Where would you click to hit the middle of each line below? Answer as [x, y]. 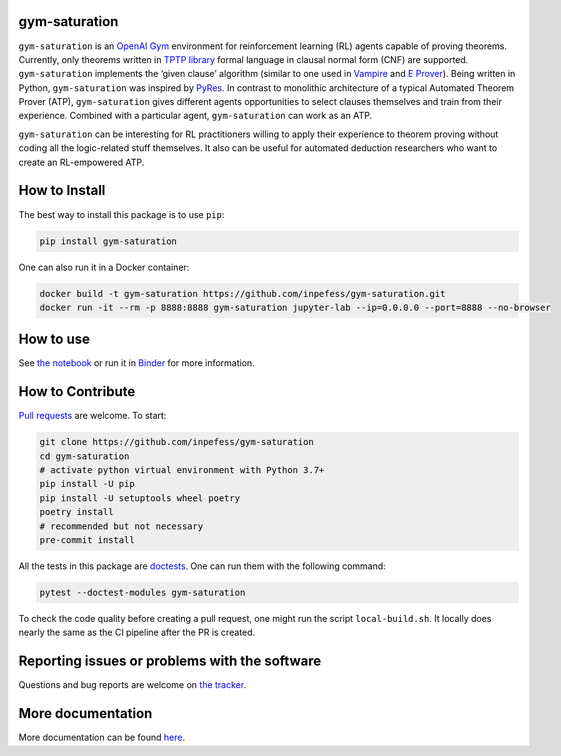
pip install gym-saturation [108, 241]
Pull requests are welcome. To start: [92, 416]
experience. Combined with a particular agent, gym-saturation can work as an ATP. [195, 116]
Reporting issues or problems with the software [170, 661]
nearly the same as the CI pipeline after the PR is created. [137, 632]
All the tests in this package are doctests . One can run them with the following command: [202, 566]
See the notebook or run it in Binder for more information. [136, 363]
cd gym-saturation [84, 456]
